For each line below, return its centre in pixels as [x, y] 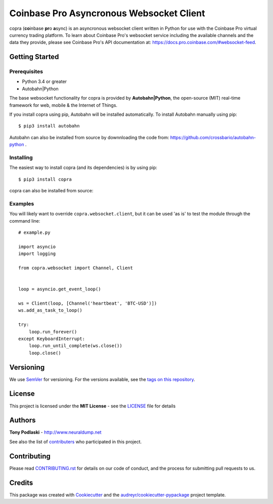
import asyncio [37, 246]
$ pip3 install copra [45, 179]
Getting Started [34, 57]
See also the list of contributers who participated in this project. [76, 442]
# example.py [34, 233]
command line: [25, 221]
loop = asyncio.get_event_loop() [60, 289]
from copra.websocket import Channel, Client [76, 268]
